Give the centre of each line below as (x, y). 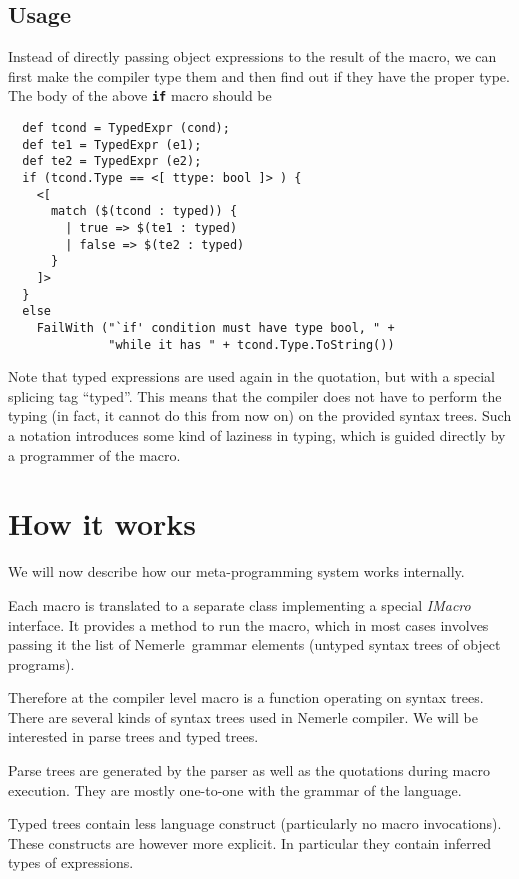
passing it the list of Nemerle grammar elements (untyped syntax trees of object (254, 644)
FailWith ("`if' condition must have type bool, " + (215, 327)
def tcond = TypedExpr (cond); (126, 128)
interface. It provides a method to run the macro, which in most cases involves (248, 624)
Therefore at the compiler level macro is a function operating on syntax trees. (246, 697)
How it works (102, 523)
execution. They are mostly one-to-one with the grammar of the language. (235, 789)
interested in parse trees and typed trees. (133, 736)
